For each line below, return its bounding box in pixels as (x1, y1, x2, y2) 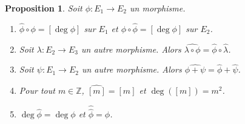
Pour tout (19, 84, 55, 97)
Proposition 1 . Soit (5, 2, 82, 14)
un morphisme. (130, 2, 186, 14)
